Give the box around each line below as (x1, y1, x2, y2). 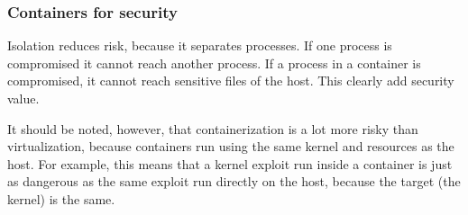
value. (7, 89, 40, 107)
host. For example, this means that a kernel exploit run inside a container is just (7, 154, 453, 173)
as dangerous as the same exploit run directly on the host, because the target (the (7, 172, 461, 191)
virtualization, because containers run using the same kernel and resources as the (7, 137, 454, 156)
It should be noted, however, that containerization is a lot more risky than (7, 119, 418, 138)
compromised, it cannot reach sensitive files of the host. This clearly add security (7, 71, 454, 90)
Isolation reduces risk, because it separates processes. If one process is (7, 36, 392, 55)
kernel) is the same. (7, 189, 115, 208)
